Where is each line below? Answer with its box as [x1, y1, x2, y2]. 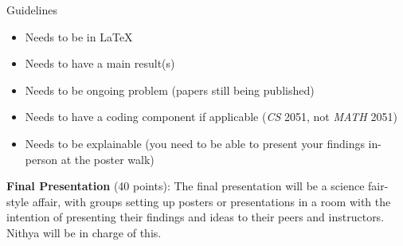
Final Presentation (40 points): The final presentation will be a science [6, 178, 365, 194]
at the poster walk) [61, 150, 155, 167]
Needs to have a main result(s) [25, 55, 175, 72]
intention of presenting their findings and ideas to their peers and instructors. [6, 209, 385, 225]
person [25, 150, 57, 167]
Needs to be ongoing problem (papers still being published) [25, 81, 315, 98]
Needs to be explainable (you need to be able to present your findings [25, 135, 365, 151]
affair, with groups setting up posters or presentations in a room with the [32, 193, 391, 209]
